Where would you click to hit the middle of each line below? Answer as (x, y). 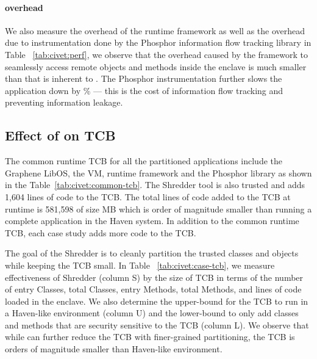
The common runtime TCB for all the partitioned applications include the (144, 161)
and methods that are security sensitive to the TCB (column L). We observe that (157, 325)
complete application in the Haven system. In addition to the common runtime (152, 221)
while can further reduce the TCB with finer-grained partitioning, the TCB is (150, 337)
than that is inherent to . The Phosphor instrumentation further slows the (144, 78)
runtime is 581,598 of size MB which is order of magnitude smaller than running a (158, 209)
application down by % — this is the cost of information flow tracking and (144, 90)
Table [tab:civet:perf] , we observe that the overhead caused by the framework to (156, 54)
